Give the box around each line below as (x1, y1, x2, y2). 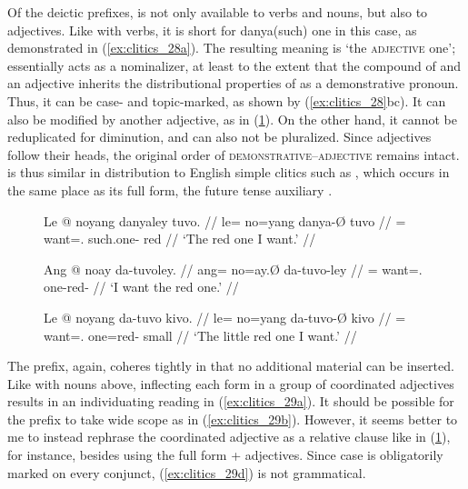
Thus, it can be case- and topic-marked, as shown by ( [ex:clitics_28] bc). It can (7, 91, 446, 110)
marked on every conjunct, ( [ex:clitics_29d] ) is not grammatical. (7, 463, 366, 482)
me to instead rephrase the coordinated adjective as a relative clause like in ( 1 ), (7, 427, 451, 446)
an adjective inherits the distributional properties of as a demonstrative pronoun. (7, 74, 459, 93)
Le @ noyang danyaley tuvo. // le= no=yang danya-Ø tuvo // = (44, 211, 406, 230)
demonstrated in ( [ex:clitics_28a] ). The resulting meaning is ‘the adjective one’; (7, 38, 456, 57)
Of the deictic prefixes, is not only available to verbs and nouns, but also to (7, 3, 428, 21)
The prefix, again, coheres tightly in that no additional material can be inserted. (7, 356, 454, 375)
